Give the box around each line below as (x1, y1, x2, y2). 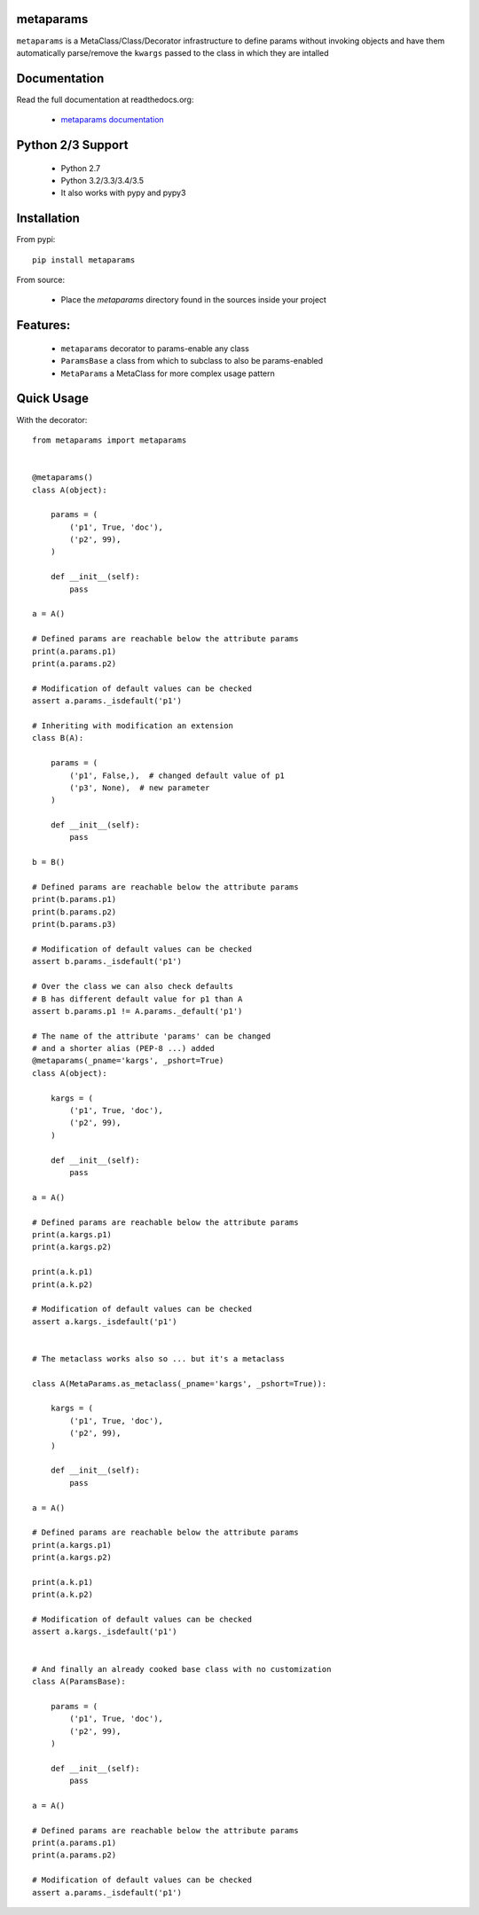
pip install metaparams (32, 255, 136, 265)
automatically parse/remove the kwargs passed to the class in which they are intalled (16, 47, 329, 58)
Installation (16, 211, 80, 226)
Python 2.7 (60, 162, 101, 173)
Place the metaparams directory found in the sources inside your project (60, 294, 327, 305)
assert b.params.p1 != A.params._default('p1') (32, 1006, 243, 1016)
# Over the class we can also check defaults (32, 981, 234, 992)
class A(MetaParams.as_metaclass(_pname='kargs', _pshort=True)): (32, 1378, 327, 1388)
